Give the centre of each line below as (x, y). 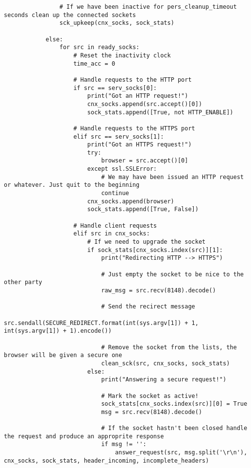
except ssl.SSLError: (122, 169)
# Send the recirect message (148, 307)
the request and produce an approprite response (84, 436)
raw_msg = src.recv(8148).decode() (159, 290)
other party (23, 282)
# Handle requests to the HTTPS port (134, 128)
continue (115, 193)
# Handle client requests (115, 225)
